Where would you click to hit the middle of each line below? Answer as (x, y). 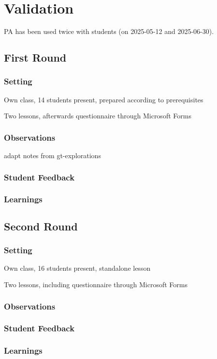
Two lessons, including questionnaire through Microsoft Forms (96, 284)
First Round (35, 57)
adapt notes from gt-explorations (52, 155)
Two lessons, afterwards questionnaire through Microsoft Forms (98, 116)
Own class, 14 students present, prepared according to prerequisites (104, 99)
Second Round (41, 226)
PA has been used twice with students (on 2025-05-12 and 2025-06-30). (109, 31)
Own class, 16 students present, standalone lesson (77, 268)
